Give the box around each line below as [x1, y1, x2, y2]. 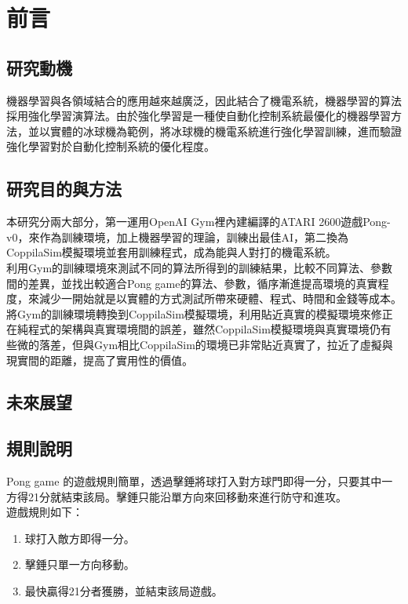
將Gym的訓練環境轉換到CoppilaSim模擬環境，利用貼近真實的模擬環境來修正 [6, 305, 393, 322]
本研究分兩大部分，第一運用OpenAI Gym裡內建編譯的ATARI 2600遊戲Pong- [6, 213, 391, 230]
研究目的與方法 [6, 176, 122, 201]
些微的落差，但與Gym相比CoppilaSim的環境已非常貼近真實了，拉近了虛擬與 [6, 336, 393, 352]
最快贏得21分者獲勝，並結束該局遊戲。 [24, 583, 223, 599]
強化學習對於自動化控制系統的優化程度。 [6, 138, 215, 155]
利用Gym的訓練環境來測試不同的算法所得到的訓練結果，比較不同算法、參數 [6, 259, 393, 275]
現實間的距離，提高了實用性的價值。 [6, 351, 193, 368]
